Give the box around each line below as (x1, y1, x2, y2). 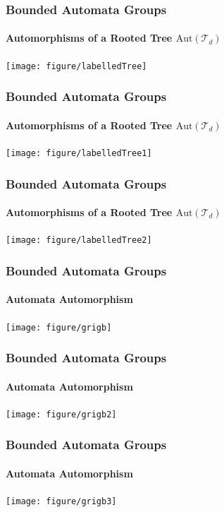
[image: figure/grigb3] (6, 496, 117, 507)
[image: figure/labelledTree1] (6, 148, 152, 158)
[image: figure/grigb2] (6, 409, 117, 419)
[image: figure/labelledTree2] (6, 235, 152, 246)
